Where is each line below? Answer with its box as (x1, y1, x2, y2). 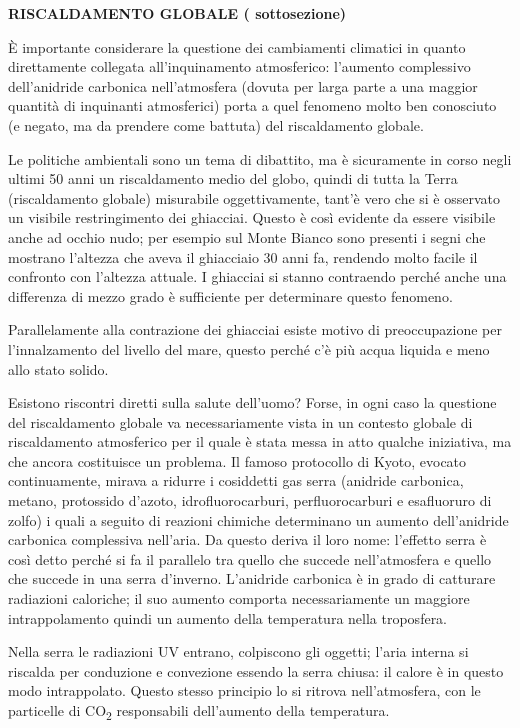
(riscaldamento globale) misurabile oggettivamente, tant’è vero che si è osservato (8, 187, 501, 208)
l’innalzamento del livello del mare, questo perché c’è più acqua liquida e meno (8, 338, 490, 359)
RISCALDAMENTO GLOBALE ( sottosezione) (8, 3, 347, 23)
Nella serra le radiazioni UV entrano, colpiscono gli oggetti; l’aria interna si (8, 641, 469, 662)
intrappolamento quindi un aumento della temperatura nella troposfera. (8, 607, 448, 628)
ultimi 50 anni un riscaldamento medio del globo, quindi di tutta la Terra (8, 168, 458, 189)
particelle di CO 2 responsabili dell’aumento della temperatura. (8, 700, 390, 723)
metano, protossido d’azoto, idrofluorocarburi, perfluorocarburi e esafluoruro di (8, 490, 492, 511)
